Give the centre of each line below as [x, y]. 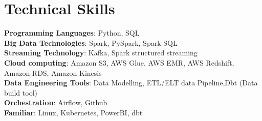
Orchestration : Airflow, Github [56, 102]
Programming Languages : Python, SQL [72, 33]
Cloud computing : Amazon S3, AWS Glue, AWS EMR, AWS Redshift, [119, 62]
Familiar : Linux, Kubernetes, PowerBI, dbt [73, 112]
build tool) [21, 92]
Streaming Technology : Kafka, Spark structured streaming [101, 53]
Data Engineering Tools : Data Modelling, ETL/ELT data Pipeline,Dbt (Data [131, 83]
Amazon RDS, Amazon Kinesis [53, 72]
